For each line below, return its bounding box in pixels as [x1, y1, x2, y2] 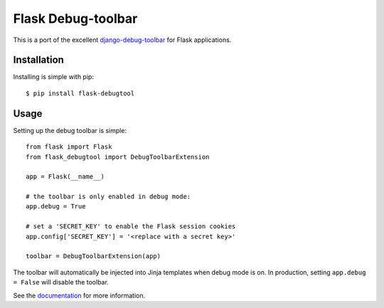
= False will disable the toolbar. [13, 278, 110, 287]
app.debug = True [26, 203, 86, 211]
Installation [13, 54, 64, 66]
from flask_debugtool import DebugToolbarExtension [26, 153, 210, 161]
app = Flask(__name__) [26, 173, 105, 181]
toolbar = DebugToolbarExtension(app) [26, 253, 161, 260]
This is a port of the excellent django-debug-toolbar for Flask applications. [13, 36, 232, 44]
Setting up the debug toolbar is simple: [13, 126, 127, 134]
